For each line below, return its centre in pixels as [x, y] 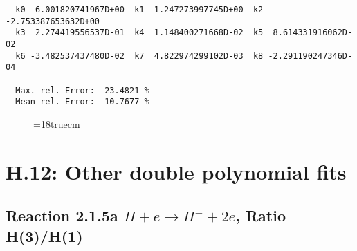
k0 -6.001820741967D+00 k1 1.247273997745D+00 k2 [139, 10]
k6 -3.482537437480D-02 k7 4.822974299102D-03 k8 [139, 56]
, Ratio [261, 215]
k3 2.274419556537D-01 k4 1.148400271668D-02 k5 [139, 33]
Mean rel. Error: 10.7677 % [82, 102]
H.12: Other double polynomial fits [176, 171]
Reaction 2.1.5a [62, 215]
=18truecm [57, 123]
